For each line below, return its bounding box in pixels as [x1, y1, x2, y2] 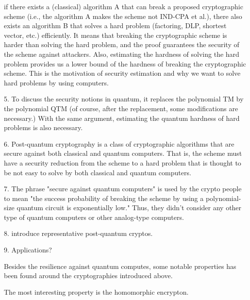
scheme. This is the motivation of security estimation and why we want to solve [4, 68, 241, 78]
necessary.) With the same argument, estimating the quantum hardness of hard [4, 113, 240, 123]
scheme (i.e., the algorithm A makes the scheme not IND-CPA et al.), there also [4, 11, 242, 21]
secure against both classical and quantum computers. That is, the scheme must [4, 148, 242, 158]
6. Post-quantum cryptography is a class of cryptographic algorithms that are [4, 138, 234, 149]
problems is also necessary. [4, 122, 83, 133]
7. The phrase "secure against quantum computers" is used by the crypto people [4, 183, 242, 194]
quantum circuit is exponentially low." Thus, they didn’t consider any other [17, 202, 242, 213]
